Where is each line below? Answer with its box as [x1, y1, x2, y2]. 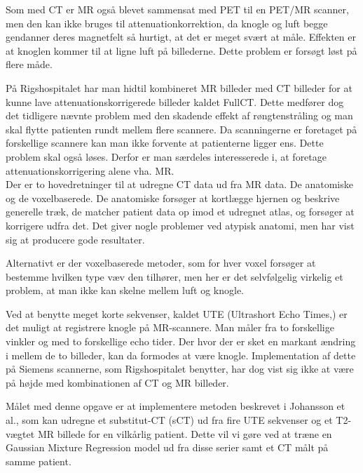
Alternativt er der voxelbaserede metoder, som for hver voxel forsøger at [6, 255, 316, 270]
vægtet [6, 426, 35, 441]
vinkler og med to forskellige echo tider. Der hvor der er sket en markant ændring [6, 334, 356, 349]
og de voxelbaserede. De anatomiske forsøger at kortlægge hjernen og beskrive [6, 190, 340, 205]
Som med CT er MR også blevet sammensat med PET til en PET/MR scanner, [6, 2, 349, 16]
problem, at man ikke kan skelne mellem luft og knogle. [6, 283, 244, 298]
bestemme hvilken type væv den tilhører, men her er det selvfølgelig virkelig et [6, 269, 343, 284]
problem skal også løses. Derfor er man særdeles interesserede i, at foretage [6, 149, 327, 164]
